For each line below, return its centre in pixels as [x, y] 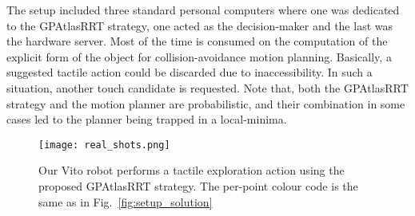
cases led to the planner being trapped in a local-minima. [147, 119]
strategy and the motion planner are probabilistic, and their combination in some [206, 103]
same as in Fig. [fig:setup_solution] [126, 201]
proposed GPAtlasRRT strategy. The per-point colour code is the [198, 186]
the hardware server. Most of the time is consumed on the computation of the [197, 41]
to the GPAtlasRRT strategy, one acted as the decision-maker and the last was [200, 25]
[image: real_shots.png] [104, 145]
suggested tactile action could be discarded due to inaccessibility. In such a [190, 72]
